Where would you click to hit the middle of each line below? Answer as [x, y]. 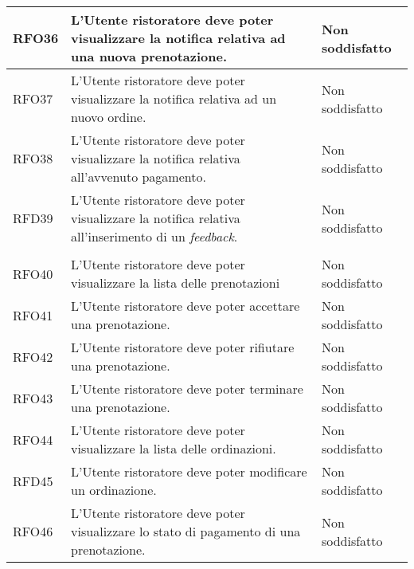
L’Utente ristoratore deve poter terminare [187, 388]
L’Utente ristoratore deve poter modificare [189, 471]
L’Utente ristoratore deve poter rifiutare [183, 347]
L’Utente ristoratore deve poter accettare [186, 306]
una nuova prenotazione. [149, 56]
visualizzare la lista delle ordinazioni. [174, 448]
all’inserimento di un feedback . [154, 236]
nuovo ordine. [109, 117]
